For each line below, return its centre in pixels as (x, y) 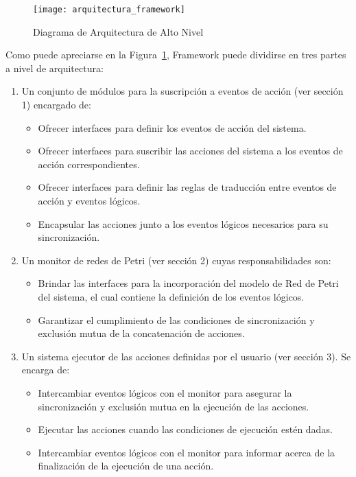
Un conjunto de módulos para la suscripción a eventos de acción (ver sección (182, 91)
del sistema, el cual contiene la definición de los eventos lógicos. (171, 296)
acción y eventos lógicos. (89, 200)
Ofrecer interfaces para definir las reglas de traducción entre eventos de (187, 187)
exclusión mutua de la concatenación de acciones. (141, 333)
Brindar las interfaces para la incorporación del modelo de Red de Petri (188, 283)
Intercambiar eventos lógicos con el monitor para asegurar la (165, 392)
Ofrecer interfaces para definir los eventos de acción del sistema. (172, 127)
